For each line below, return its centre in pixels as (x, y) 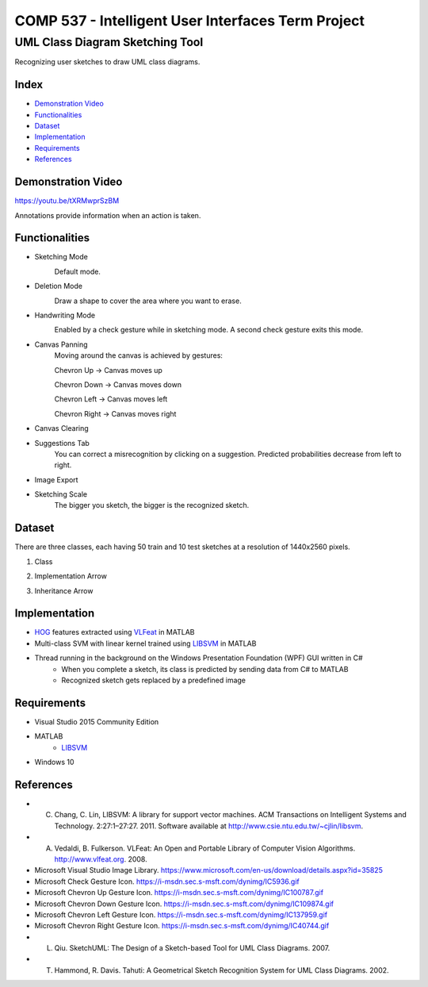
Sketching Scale (61, 494)
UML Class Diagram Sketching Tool (109, 42)
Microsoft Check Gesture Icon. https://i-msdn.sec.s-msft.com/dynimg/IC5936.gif (167, 881)
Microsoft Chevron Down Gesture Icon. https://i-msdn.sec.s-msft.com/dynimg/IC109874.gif (184, 904)
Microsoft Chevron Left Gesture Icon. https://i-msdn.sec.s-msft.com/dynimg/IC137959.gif (181, 914)
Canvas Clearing (61, 428)
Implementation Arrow (71, 576)
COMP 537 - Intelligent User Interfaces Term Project (189, 21)
